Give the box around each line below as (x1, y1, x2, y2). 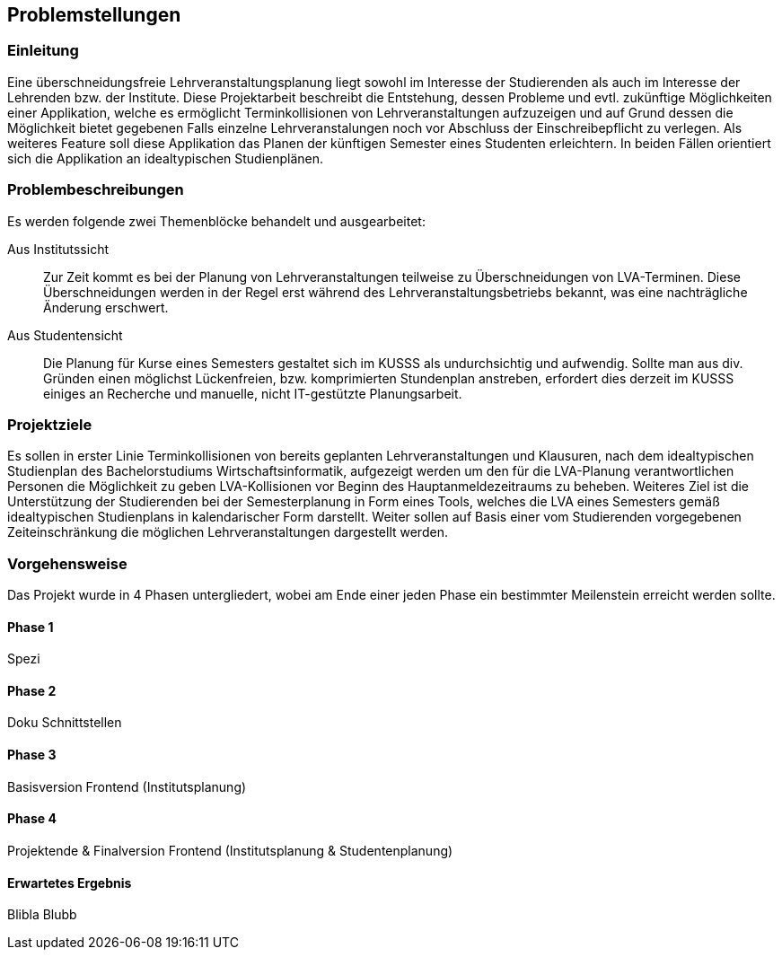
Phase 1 (7, 619, 54, 635)
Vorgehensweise (7, 554, 127, 573)
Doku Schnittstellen (7, 715, 122, 731)
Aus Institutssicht (7, 241, 109, 257)
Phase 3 (7, 747, 57, 763)
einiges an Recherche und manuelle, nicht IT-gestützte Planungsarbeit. (43, 385, 462, 401)
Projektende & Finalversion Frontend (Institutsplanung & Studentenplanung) (7, 842, 453, 858)
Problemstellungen (7, 4, 181, 26)
